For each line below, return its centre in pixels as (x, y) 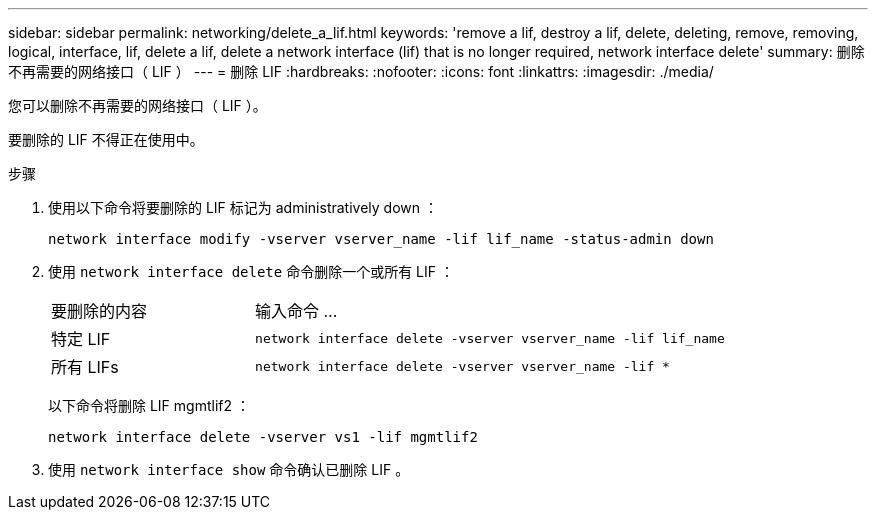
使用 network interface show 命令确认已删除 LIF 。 (229, 469)
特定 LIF (81, 339)
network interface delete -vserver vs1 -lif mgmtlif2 (263, 437)
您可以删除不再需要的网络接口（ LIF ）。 (137, 105)
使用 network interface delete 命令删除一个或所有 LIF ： (251, 271)
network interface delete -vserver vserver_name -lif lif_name (490, 338)
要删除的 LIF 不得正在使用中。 (106, 139)
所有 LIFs (85, 367)
